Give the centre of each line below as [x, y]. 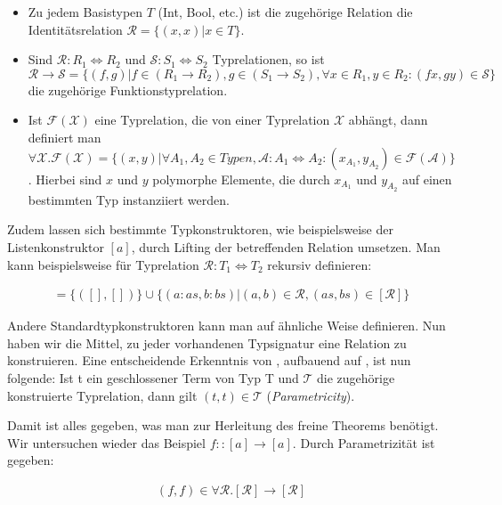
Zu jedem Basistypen [85, 12]
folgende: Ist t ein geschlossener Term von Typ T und [153, 377]
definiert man [65, 137]
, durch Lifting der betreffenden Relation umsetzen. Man [286, 246]
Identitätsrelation [75, 29]
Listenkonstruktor [56, 246]
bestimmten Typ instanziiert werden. [129, 199]
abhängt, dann [388, 120]
